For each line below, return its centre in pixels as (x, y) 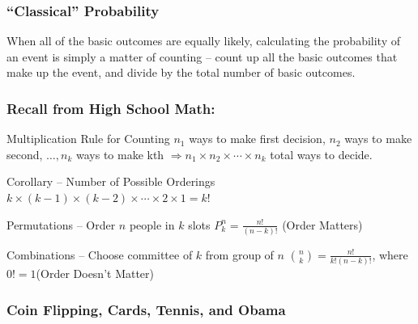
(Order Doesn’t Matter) (95, 274)
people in (152, 224)
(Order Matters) (322, 224)
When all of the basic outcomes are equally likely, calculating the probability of (203, 41)
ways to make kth (120, 154)
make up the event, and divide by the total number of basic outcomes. (181, 72)
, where (390, 254)
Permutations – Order (61, 224)
